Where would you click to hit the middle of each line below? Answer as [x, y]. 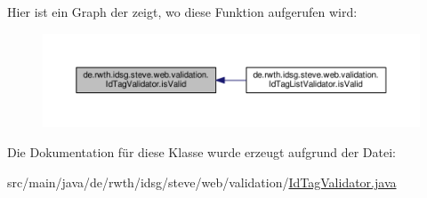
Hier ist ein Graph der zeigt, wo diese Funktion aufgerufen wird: [182, 12]
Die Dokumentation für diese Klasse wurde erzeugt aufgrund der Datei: [201, 151]
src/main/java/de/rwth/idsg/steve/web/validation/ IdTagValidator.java [202, 182]
